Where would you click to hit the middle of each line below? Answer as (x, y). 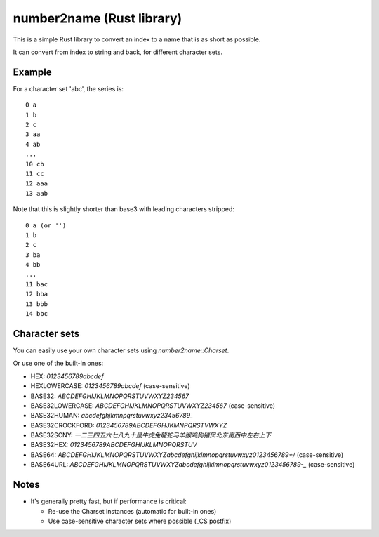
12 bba (37, 294)
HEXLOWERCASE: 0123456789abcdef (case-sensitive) (110, 386)
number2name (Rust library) (98, 18)
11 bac (37, 284)
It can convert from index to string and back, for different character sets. (118, 52)
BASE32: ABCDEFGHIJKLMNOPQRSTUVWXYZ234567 (110, 396)
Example (32, 72)
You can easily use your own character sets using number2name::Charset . (121, 350)
